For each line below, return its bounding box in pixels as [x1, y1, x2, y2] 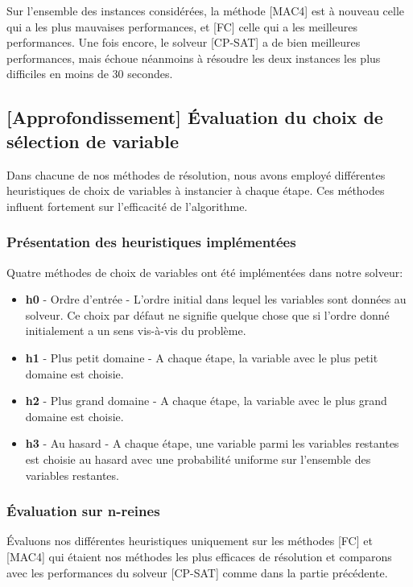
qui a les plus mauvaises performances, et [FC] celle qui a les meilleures [6, 18, 357, 35]
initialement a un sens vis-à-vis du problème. [25, 322, 246, 339]
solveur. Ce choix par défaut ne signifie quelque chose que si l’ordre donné [25, 306, 390, 323]
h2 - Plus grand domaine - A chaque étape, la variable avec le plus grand [25, 392, 387, 409]
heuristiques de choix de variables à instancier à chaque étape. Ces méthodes [6, 182, 385, 199]
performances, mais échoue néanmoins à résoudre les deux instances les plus [6, 49, 381, 66]
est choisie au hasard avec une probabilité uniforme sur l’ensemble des [25, 450, 371, 467]
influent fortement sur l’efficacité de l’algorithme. [6, 197, 248, 214]
